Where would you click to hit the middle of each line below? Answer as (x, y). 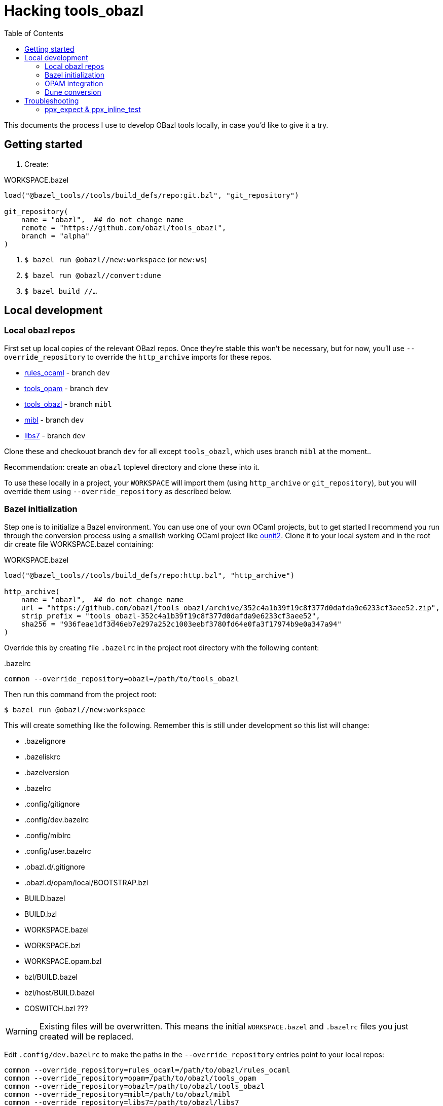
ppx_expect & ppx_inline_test (93, 109)
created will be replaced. (86, 1036)
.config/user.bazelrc (58, 851)
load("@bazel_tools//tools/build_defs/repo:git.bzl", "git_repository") (152, 195)
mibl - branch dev (54, 420)
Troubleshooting (52, 100)
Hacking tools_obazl (74, 11)
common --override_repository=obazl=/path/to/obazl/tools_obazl (135, 1086)
